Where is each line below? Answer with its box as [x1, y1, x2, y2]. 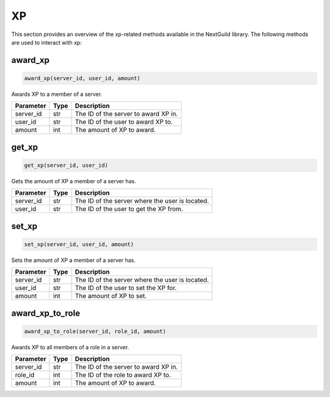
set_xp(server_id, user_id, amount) [24, 241, 134, 247]
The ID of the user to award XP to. [75, 118, 173, 126]
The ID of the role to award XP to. [75, 371, 171, 379]
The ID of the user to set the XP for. [75, 284, 177, 293]
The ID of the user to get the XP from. [75, 205, 183, 213]
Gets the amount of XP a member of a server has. [11, 177, 137, 184]
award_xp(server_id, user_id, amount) [24, 75, 141, 82]
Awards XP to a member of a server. [11, 90, 103, 98]
